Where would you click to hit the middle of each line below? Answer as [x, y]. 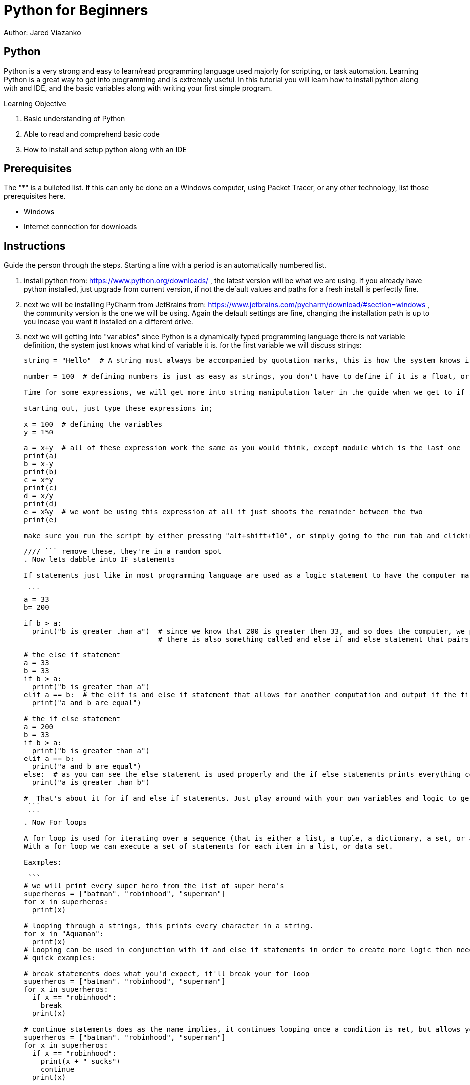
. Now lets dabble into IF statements [100, 560]
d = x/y [39, 496]
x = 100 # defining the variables [93, 424]
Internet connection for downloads [81, 227]
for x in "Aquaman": [64, 934]
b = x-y [39, 464]
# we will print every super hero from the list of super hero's [154, 886]
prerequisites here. [35, 196]
